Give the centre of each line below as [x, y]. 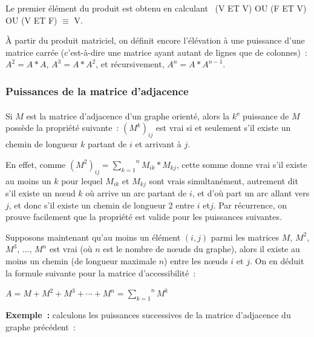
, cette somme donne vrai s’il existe [242, 164]
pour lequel [82, 180]
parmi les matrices [245, 237]
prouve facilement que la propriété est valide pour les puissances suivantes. [144, 217]
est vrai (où [71, 249]
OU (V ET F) [31, 20]
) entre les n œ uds [196, 261]
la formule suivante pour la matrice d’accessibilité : [101, 272]
